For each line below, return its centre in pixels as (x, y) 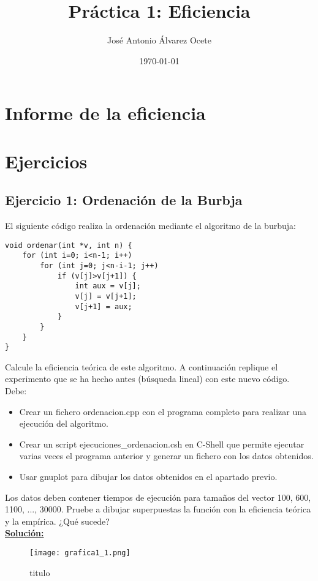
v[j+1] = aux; (104, 306)
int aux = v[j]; (108, 286)
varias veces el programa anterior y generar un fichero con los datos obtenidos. (166, 456)
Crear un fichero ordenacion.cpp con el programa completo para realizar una (163, 411)
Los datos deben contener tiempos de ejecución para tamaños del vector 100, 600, (158, 497)
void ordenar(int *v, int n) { (69, 245)
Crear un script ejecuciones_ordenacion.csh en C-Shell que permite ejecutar (162, 444)
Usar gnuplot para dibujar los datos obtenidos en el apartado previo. (148, 477)
